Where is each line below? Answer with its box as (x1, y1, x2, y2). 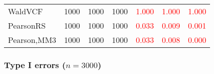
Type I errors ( (4, 58, 66, 71)
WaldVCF (8, 5, 43, 17)
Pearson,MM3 (8, 34, 56, 45)
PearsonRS (8, 20, 46, 31)
